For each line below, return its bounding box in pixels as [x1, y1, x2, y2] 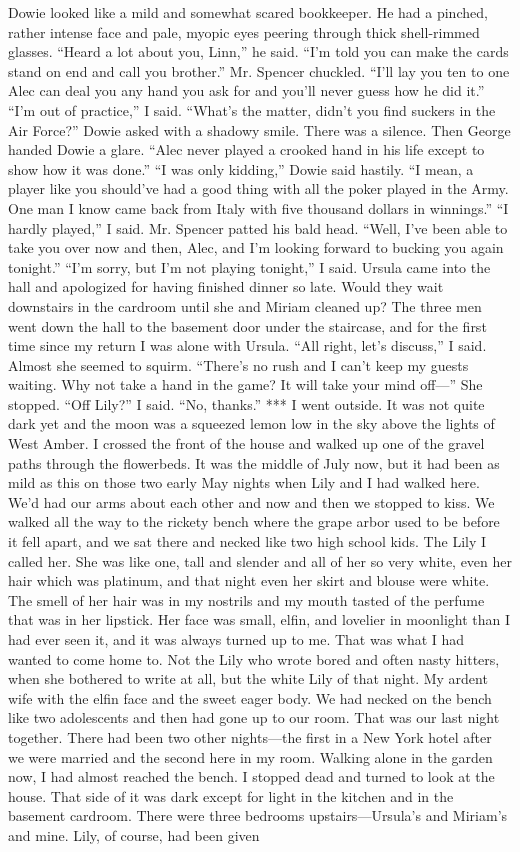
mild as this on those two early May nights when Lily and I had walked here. [8, 472, 480, 493]
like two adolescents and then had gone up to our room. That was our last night [8, 707, 500, 728]
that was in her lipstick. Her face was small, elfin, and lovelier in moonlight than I [8, 609, 511, 630]
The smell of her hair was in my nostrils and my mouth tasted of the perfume [8, 589, 485, 610]
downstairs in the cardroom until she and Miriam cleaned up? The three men [8, 295, 482, 316]
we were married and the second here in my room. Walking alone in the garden [8, 746, 493, 767]
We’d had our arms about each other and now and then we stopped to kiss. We [8, 491, 495, 512]
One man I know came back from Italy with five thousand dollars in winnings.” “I [8, 197, 509, 218]
